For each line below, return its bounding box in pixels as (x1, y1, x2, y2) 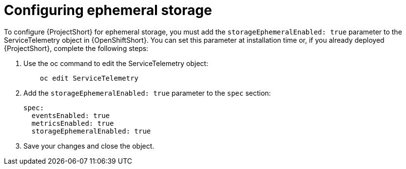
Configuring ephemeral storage (4, 2, 212, 18)
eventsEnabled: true (31, 111, 110, 119)
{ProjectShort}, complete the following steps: (4, 44, 149, 52)
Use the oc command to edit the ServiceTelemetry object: (23, 59, 209, 68)
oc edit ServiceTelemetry (39, 74, 139, 82)
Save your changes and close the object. (23, 141, 155, 150)
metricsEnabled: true (31, 119, 114, 127)
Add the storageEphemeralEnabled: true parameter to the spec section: (23, 88, 271, 97)
